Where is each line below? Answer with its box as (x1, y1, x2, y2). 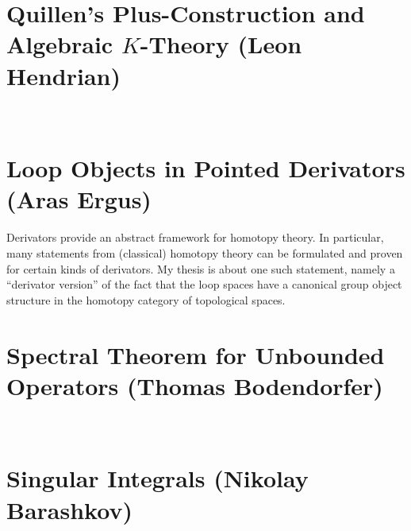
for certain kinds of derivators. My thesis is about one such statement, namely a (6, 260, 395, 277)
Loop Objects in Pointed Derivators (6, 152, 405, 184)
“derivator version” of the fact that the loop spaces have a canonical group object (6, 276, 402, 293)
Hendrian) (6, 59, 121, 91)
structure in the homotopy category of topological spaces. (6, 291, 286, 308)
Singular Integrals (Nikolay (6, 462, 309, 494)
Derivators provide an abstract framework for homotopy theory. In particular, (6, 229, 384, 246)
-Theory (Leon (140, 28, 302, 60)
